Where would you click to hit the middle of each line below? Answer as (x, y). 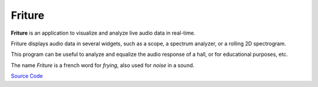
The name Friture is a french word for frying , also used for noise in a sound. (102, 65)
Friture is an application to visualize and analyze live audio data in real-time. (103, 33)
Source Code (27, 76)
